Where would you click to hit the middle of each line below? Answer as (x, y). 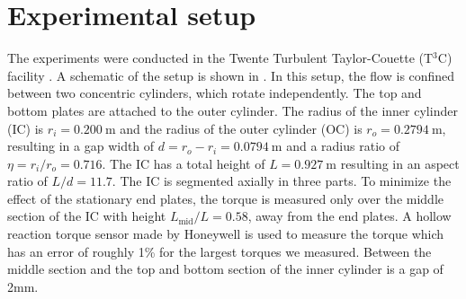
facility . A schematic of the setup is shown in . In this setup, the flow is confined (231, 75)
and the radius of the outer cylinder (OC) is (241, 128)
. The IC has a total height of (184, 163)
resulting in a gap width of (81, 146)
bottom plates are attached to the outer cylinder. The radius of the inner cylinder (233, 110)
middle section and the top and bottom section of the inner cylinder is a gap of (225, 269)
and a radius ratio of (343, 146)
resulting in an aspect (400, 163)
